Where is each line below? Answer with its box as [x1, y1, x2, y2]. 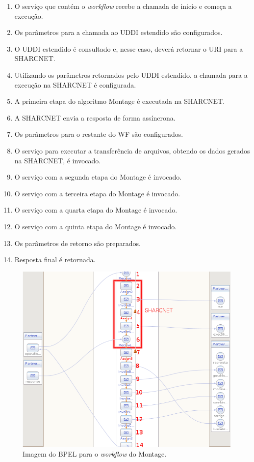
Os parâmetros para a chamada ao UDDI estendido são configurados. [14, 27, 223, 37]
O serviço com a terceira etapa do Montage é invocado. [14, 188, 180, 198]
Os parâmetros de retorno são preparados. [14, 238, 141, 248]
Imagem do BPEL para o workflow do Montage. [23, 448, 167, 459]
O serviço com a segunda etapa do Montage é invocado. [14, 172, 182, 182]
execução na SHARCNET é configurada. [14, 79, 136, 90]
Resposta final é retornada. [14, 254, 96, 265]
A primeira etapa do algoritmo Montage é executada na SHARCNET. [14, 96, 225, 106]
